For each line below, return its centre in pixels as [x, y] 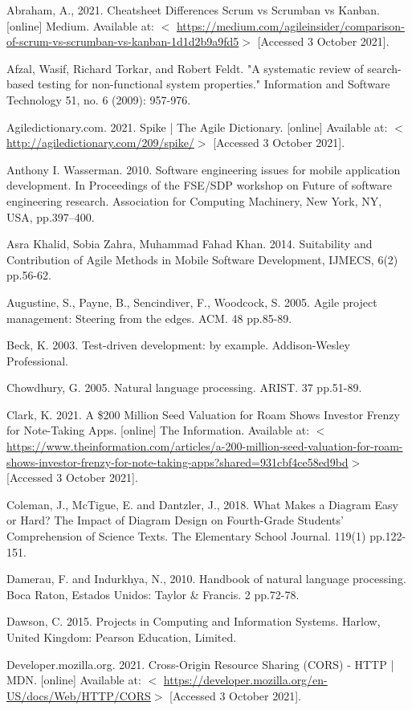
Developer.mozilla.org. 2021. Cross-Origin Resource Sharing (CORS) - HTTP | [200, 664]
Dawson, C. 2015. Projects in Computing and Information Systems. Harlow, [194, 621]
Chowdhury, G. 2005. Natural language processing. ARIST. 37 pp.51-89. [184, 388]
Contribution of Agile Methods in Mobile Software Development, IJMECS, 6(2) [202, 259]
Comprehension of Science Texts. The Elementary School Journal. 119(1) [186, 536]
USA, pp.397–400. [51, 216]
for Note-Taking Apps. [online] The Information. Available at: [158, 430]
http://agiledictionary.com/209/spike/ [100, 143]
